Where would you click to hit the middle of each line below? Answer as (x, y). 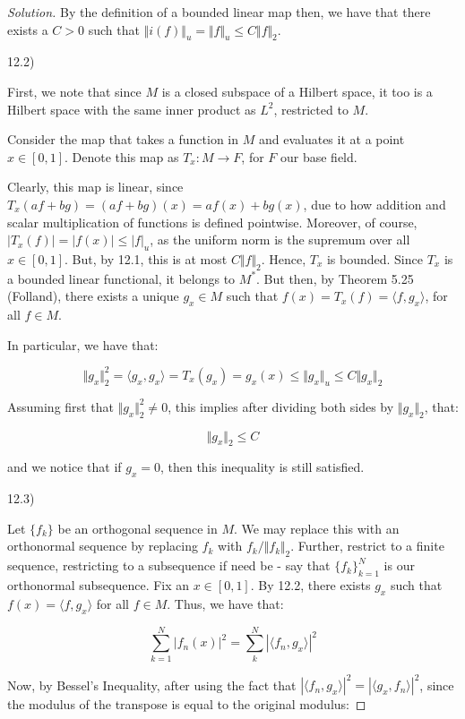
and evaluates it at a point (332, 139)
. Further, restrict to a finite (367, 546)
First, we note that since (74, 91)
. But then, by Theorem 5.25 (335, 278)
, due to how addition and (375, 204)
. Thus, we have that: (225, 603)
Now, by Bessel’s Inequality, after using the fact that (152, 685)
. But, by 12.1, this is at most (146, 258)
